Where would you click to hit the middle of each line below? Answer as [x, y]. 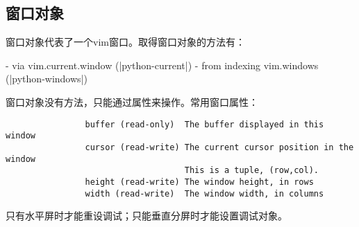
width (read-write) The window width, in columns [204, 193]
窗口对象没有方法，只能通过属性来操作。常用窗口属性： [132, 101]
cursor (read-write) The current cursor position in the [219, 147]
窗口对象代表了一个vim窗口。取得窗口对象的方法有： [125, 42]
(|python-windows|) [47, 79]
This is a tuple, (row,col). [252, 171]
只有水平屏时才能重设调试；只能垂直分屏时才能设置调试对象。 [147, 216]
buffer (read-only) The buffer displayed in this [204, 124]
